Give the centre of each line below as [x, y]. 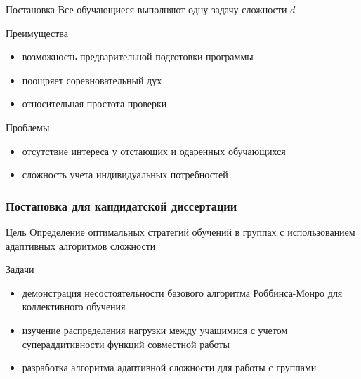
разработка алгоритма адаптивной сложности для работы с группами [169, 367]
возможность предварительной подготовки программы [138, 56]
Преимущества [37, 33]
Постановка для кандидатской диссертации [122, 205]
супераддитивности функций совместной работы [126, 344]
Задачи [20, 269]
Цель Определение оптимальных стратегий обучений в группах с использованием [180, 231]
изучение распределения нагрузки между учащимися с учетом [155, 330]
